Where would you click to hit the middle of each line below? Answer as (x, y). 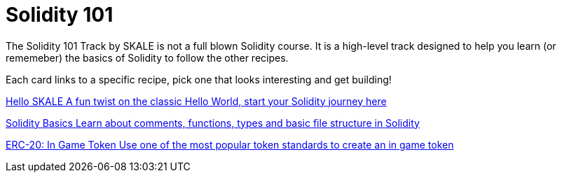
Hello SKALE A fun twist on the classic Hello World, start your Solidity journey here (196, 101)
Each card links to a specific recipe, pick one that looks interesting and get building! (199, 79)
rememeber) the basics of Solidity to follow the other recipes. (147, 57)
